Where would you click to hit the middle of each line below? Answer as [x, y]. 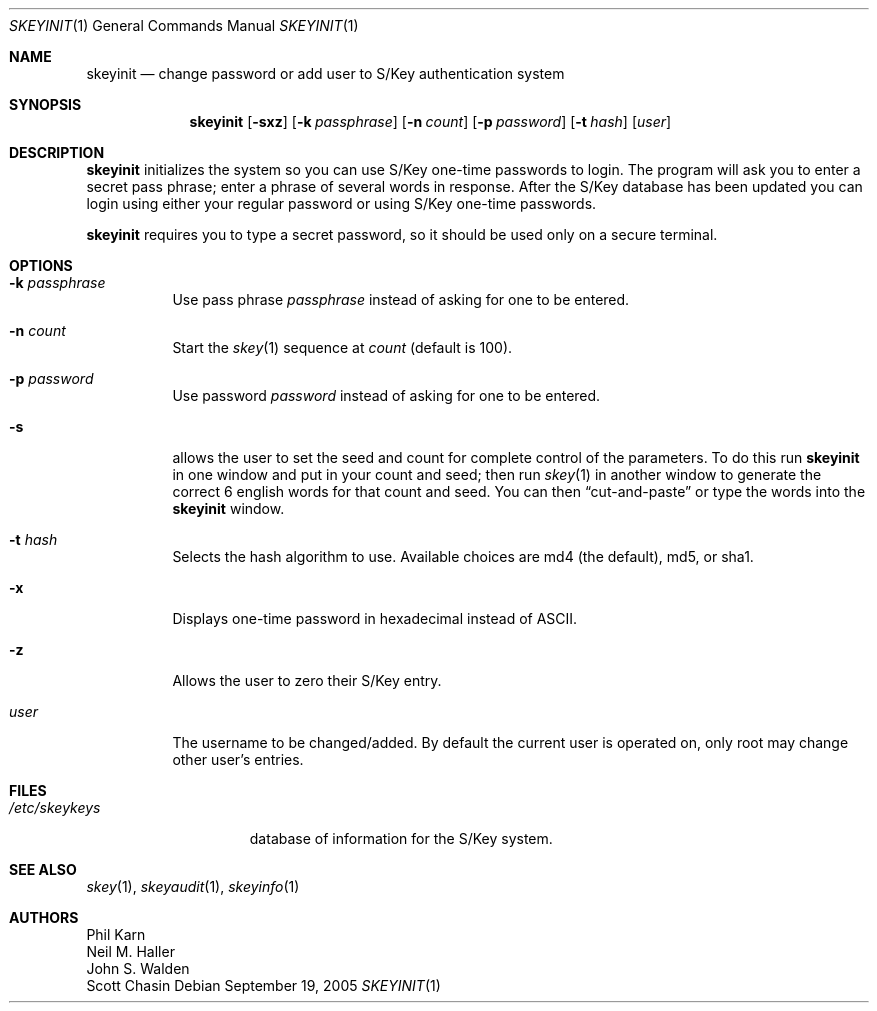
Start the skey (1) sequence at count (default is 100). [342, 347]
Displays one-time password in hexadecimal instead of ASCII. [375, 618]
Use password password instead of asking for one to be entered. [386, 395]
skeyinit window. [228, 508]
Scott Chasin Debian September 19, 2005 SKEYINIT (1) [263, 985]
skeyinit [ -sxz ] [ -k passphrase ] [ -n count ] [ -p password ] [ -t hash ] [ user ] [430, 121]
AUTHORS [44, 917]
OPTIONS [41, 265]
